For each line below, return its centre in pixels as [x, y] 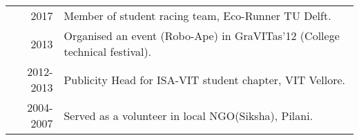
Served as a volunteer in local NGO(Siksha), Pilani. [188, 115]
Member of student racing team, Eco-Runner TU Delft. [197, 16]
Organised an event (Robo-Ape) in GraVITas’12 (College [202, 36]
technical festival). [108, 51]
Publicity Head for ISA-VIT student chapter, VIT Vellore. [205, 79]
